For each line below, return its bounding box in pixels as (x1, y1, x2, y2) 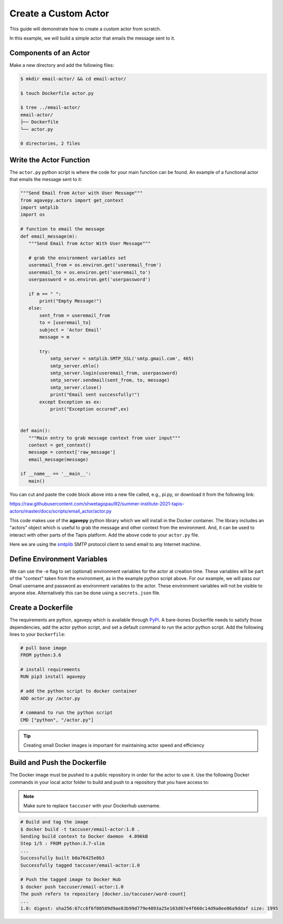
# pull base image (20, 645, 67, 651)
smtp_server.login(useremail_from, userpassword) (50, 370, 178, 376)
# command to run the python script (20, 710, 113, 716)
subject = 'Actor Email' (39, 327, 102, 333)
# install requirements (20, 667, 81, 672)
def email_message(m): (20, 233, 78, 239)
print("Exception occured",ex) (50, 406, 129, 412)
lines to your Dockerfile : (9, 631, 66, 637)
